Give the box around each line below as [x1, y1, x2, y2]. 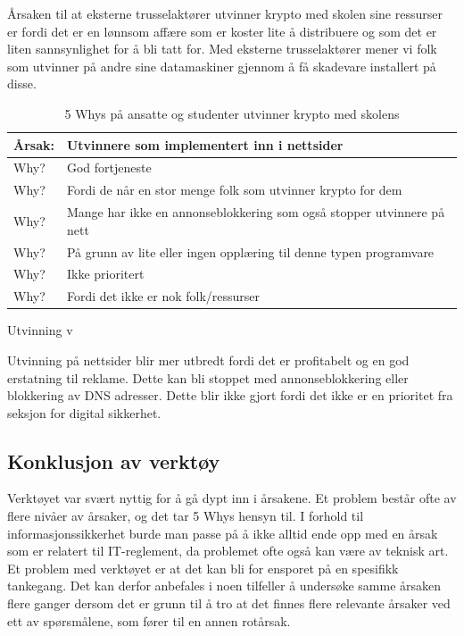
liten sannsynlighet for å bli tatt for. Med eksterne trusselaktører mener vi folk [7, 39, 437, 58]
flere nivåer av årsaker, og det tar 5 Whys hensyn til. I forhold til [7, 506, 364, 525]
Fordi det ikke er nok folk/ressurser [66, 287, 261, 305]
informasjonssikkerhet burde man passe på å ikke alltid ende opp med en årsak [7, 523, 438, 542]
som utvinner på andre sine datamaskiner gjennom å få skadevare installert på [7, 56, 436, 75]
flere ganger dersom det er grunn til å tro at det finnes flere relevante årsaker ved [7, 594, 451, 613]
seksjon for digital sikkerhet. [7, 403, 162, 422]
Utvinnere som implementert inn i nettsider [66, 135, 344, 154]
